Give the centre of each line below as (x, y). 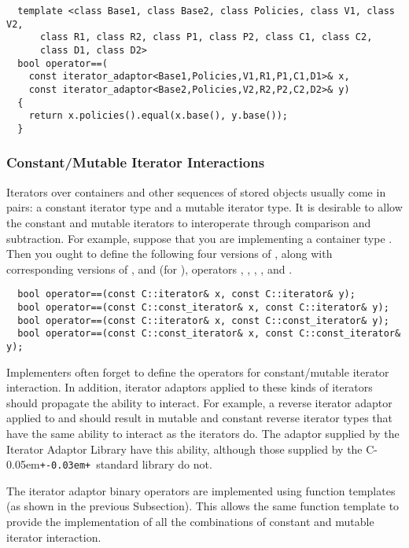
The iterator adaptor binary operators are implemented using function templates (201, 490)
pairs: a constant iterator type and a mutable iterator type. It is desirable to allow (204, 207)
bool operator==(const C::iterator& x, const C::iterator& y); (186, 294)
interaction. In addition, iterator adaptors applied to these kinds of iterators (190, 387)
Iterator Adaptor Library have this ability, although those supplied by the (184, 449)
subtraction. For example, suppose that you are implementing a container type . (199, 238)
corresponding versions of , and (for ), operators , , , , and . (149, 268)
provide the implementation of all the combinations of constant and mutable (190, 522)
